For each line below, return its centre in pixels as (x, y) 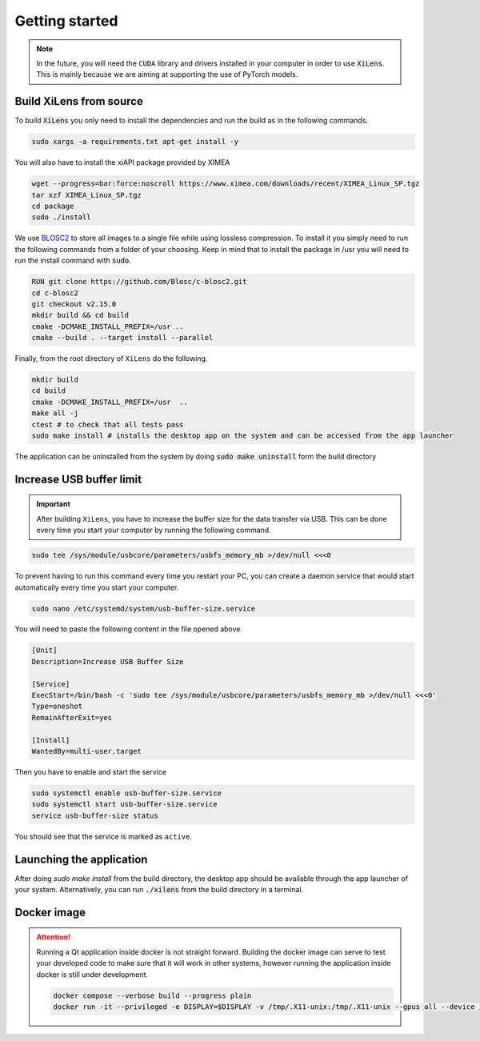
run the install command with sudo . (73, 261)
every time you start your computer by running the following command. (154, 530)
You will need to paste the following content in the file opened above (128, 629)
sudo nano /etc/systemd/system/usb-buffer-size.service (144, 609)
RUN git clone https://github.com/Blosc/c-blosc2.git (139, 282)
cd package (53, 206)
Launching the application (81, 859)
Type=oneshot (57, 707)
